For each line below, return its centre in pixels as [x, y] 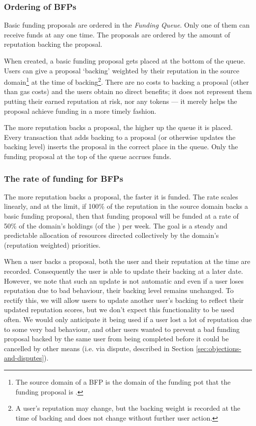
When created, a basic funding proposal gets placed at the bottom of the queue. [125, 61]
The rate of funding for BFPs [64, 178]
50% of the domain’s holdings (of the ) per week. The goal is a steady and [116, 225]
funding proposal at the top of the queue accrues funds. [88, 156]
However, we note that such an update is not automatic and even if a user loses [124, 280]
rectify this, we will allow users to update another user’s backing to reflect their [124, 300]
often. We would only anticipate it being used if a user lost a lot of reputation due [128, 319]
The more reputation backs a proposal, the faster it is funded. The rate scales [121, 196]
